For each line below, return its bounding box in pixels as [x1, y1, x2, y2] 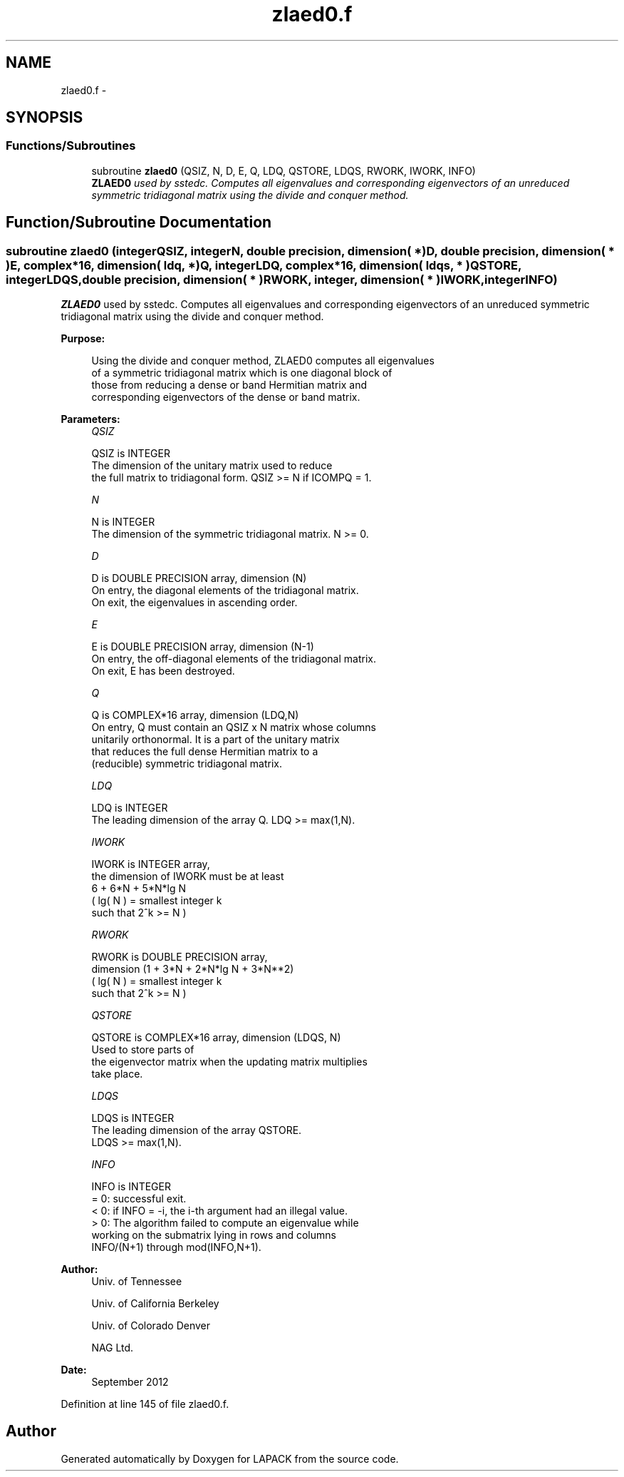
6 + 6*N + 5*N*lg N [91, 882, 186, 895]
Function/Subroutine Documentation [6, 213, 272, 232]
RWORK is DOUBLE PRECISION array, [91, 951, 268, 964]
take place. [91, 1068, 143, 1080]
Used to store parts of [91, 1043, 194, 1056]
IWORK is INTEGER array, [91, 858, 210, 871]
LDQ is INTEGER [91, 802, 168, 814]
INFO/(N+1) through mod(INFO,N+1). [91, 1241, 261, 1254]
